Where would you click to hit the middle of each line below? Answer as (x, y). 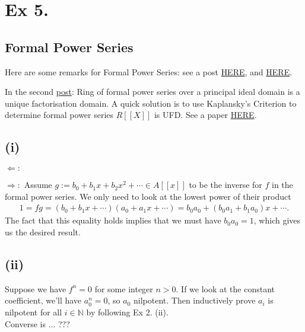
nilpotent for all (34, 312)
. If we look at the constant (225, 288)
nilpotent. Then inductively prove (194, 300)
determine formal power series (59, 115)
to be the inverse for (225, 185)
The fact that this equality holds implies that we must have (113, 220)
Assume (38, 185)
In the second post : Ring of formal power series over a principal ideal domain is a (152, 92)
